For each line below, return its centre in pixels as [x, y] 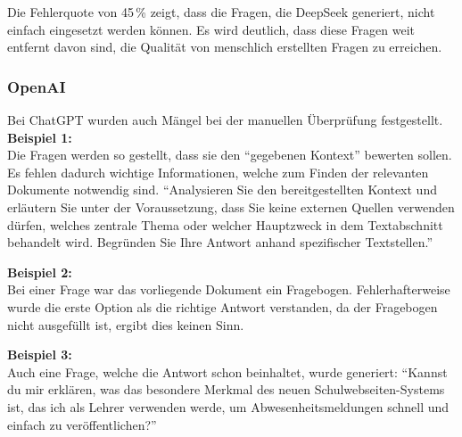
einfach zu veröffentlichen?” [82, 424]
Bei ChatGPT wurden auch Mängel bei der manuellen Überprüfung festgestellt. [225, 120]
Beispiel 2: [40, 272]
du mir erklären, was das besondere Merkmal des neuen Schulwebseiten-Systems [226, 389]
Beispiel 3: [40, 355]
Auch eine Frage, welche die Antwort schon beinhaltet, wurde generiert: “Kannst [227, 371]
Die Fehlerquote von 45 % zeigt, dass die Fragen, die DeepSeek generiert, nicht [221, 12]
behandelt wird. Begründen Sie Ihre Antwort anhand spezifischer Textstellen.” [220, 242]
